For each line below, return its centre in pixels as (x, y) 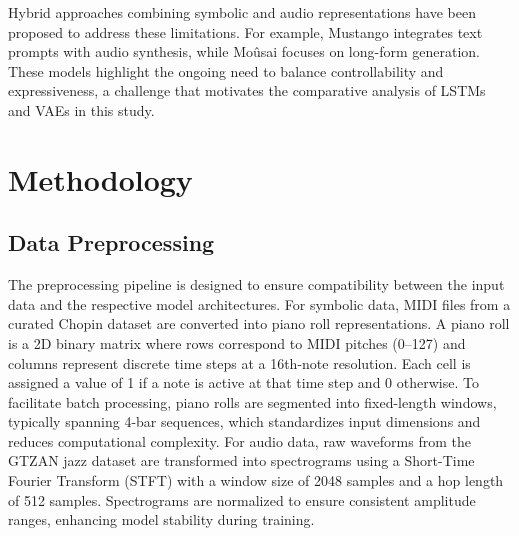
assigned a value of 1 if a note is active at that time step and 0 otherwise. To (243, 382)
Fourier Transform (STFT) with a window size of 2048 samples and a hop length (256, 480)
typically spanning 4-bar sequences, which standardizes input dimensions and (244, 421)
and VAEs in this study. (81, 109)
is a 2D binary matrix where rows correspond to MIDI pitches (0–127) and (237, 342)
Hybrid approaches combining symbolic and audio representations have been (242, 12)
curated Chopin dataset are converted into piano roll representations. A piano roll (259, 323)
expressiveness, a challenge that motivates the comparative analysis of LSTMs (247, 90)
